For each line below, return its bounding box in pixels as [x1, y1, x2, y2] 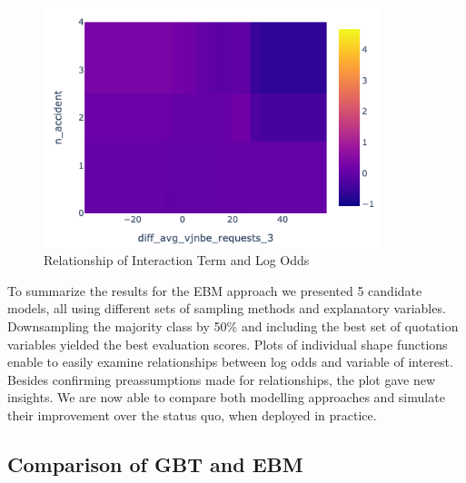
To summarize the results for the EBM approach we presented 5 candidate [7, 281, 422, 300]
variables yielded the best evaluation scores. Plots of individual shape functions [7, 334, 448, 353]
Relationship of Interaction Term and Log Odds [44, 251, 310, 270]
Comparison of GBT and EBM [7, 449, 303, 478]
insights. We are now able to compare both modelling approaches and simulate [7, 388, 445, 407]
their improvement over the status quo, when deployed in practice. [7, 405, 377, 424]
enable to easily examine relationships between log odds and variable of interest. [7, 352, 453, 371]
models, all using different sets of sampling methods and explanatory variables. [7, 299, 446, 318]
